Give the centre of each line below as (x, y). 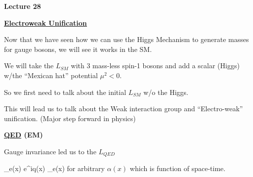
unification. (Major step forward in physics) (70, 118)
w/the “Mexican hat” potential (51, 75)
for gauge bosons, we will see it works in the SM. (78, 49)
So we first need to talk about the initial (65, 92)
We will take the (29, 66)
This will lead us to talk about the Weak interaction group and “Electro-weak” (124, 109)
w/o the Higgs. (166, 92)
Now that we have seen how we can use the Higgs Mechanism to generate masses (126, 39)
